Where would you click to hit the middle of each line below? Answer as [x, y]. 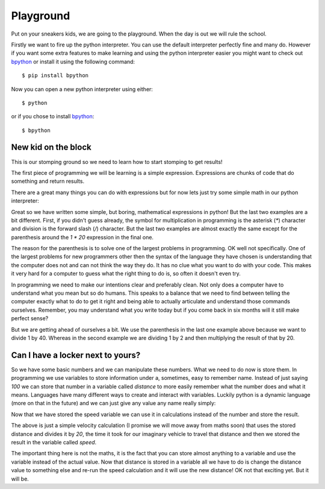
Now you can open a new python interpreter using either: [82, 89]
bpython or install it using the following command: [73, 62]
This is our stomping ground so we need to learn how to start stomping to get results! [117, 162]
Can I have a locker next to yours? [76, 355]
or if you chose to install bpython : [53, 116]
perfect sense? [30, 318]
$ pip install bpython [55, 76]
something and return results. [48, 181]
